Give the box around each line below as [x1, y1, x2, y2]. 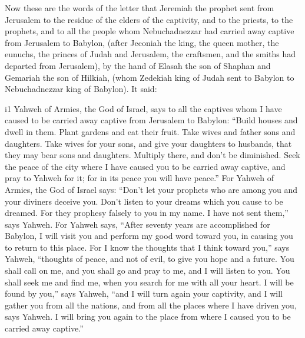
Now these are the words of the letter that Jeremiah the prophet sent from [5, 2, 274, 14]
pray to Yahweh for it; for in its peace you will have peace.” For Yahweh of [5, 172, 274, 184]
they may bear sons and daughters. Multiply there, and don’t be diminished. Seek [5, 149, 300, 161]
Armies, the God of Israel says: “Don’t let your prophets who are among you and [5, 183, 298, 195]
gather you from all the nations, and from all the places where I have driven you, [5, 298, 297, 311]
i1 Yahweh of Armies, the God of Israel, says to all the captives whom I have [5, 102, 282, 114]
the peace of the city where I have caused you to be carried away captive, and [5, 160, 286, 172]
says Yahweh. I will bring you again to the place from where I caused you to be [5, 310, 291, 323]
